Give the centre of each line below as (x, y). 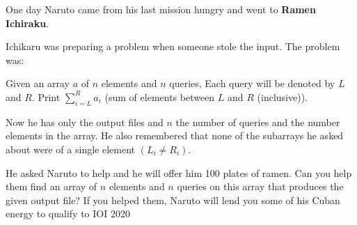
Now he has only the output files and (85, 122)
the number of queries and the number (258, 122)
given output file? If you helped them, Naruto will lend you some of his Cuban (173, 200)
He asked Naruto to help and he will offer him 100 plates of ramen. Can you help (179, 172)
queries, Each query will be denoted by (252, 83)
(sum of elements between (160, 96)
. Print (46, 96)
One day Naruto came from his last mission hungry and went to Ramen (161, 9)
